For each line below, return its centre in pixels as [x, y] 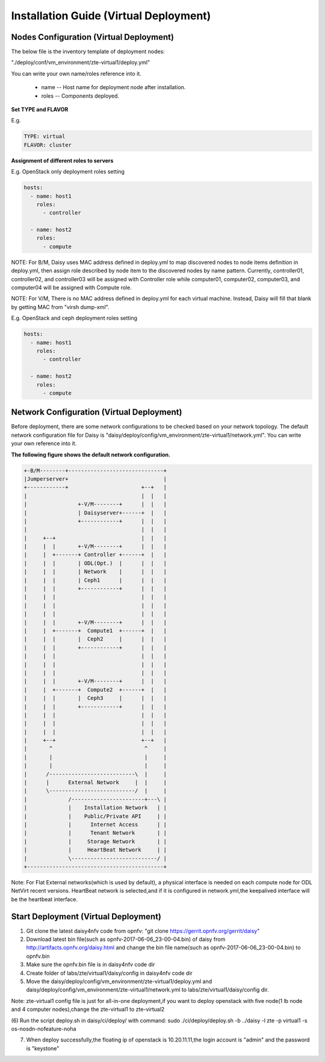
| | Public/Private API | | [95, 816]
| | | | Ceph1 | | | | [95, 580]
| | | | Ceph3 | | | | [95, 698]
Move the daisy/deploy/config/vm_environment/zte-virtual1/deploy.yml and [119, 981]
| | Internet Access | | [95, 824]
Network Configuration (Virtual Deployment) [97, 412]
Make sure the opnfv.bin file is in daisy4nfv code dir [91, 964]
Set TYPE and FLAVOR [40, 110]
